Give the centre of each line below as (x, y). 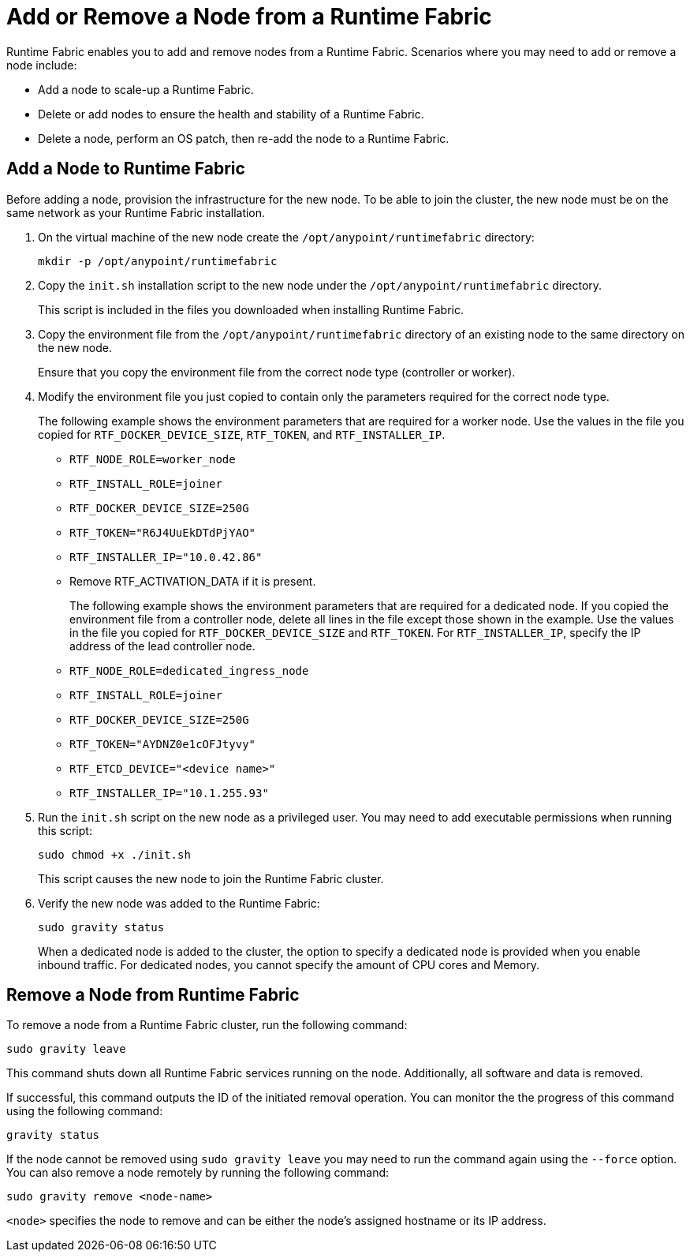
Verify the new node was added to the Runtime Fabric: (179, 903)
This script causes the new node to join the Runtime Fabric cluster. (211, 878)
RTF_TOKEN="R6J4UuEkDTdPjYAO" (163, 532)
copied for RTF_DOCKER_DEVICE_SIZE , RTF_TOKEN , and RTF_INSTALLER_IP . (242, 434)
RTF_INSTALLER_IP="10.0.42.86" (166, 557)
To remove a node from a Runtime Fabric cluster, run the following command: (207, 1025)
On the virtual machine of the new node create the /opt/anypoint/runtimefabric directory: (286, 237)
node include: (42, 65)
